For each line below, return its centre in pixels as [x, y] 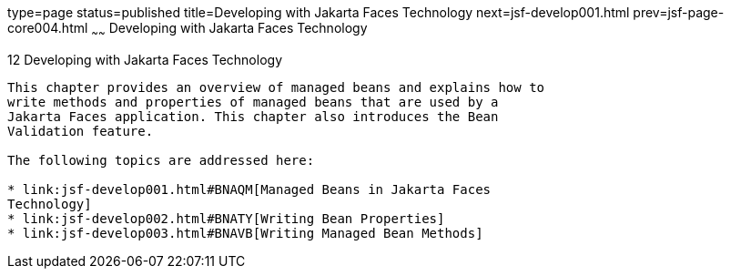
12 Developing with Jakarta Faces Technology [145, 59]
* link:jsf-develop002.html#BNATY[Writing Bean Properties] [226, 218]
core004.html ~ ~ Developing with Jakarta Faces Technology [188, 30]
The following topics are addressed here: [161, 160]
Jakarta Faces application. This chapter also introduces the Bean [253, 116]
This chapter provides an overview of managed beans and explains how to [276, 87]
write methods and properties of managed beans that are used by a [253, 102]
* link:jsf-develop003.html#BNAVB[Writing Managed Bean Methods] [245, 233]
